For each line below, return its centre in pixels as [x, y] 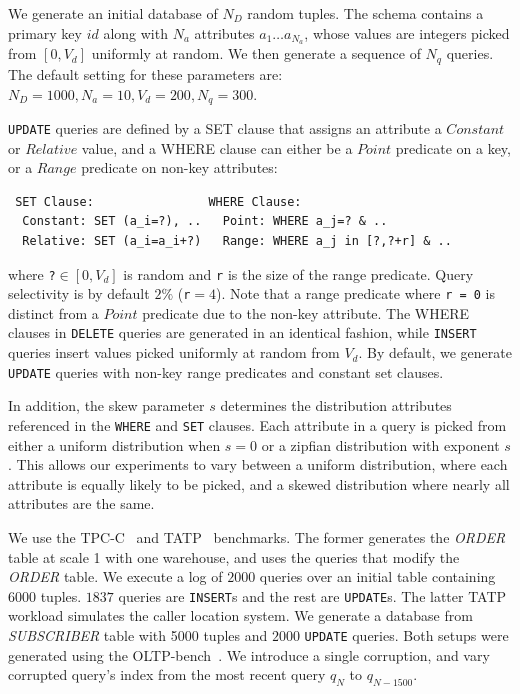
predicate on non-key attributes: [179, 167]
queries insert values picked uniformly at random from [174, 352]
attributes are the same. [81, 503]
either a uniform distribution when [114, 444]
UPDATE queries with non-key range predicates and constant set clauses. [226, 371]
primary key [45, 32]
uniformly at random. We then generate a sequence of [256, 53]
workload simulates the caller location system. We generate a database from [240, 615]
